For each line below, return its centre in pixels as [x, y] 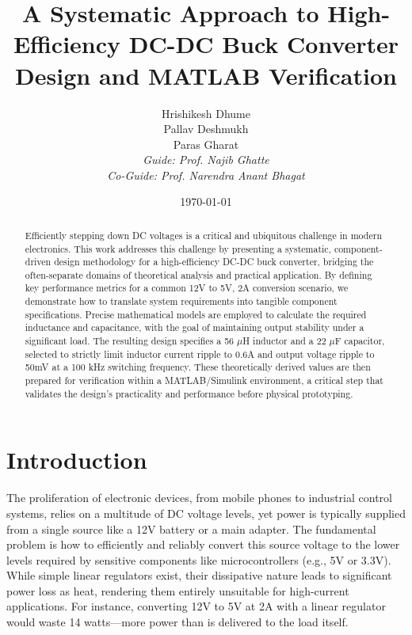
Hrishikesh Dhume [206, 113]
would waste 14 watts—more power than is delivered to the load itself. [177, 622]
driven [38, 262]
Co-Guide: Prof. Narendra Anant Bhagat [206, 175]
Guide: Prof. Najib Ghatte [206, 160]
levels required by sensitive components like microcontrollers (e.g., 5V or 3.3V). [199, 559]
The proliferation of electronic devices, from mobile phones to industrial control [199, 498]
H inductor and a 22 [284, 341]
